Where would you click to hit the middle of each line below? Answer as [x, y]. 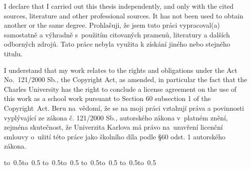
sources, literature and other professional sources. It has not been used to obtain [124, 15]
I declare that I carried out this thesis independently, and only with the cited [119, 6]
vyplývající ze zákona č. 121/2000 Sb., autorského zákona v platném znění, [116, 117]
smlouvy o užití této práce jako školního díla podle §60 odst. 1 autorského [115, 136]
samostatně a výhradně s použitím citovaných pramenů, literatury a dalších [117, 34]
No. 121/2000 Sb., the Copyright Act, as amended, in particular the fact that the [125, 79]
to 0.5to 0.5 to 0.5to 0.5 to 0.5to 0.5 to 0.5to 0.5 [80, 162]
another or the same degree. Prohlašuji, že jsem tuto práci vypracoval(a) [112, 25]
